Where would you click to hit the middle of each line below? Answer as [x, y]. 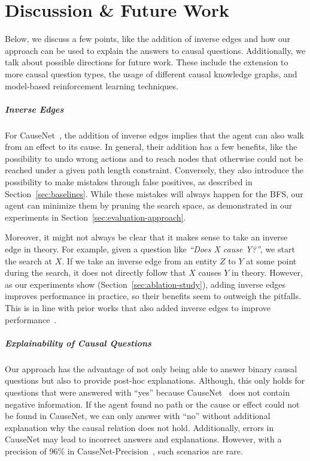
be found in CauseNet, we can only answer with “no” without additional [138, 416]
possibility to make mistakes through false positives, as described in [129, 182]
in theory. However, [267, 272]
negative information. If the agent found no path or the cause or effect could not [152, 404]
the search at [29, 260]
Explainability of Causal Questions [78, 343]
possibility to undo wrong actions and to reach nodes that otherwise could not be [154, 158]
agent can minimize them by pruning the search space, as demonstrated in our [149, 205]
